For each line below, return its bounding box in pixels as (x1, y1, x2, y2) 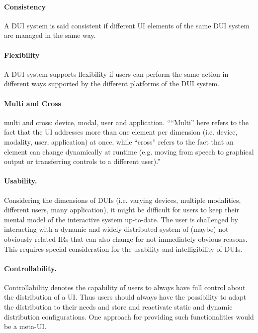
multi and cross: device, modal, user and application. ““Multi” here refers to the (4, 117, 249, 127)
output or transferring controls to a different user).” (4, 156, 161, 166)
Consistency (4, 1, 46, 11)
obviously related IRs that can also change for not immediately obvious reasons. (4, 233, 248, 244)
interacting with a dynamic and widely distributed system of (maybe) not (4, 224, 229, 234)
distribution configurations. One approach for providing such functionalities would (4, 311, 254, 322)
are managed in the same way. (4, 30, 96, 40)
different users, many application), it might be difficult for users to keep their (4, 204, 240, 215)
